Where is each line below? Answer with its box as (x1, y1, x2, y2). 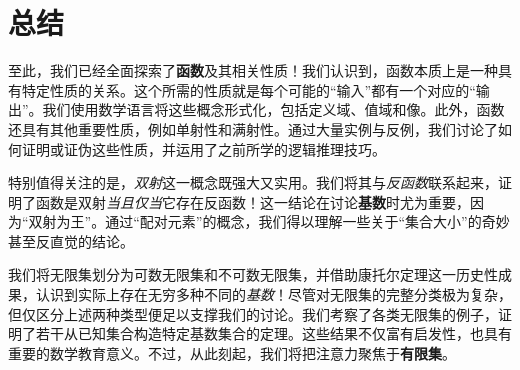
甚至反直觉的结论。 (8, 230, 134, 251)
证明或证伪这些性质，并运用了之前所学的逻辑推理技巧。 (21, 138, 386, 159)
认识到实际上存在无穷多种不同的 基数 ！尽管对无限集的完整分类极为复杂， (35, 284, 512, 305)
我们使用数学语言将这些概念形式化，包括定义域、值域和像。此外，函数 (42, 99, 505, 120)
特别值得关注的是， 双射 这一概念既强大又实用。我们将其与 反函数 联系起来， (8, 172, 498, 193)
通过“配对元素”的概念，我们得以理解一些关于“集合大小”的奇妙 (105, 211, 510, 232)
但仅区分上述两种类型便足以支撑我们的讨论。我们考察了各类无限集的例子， (8, 303, 498, 324)
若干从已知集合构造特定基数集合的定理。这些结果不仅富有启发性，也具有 (35, 323, 512, 344)
